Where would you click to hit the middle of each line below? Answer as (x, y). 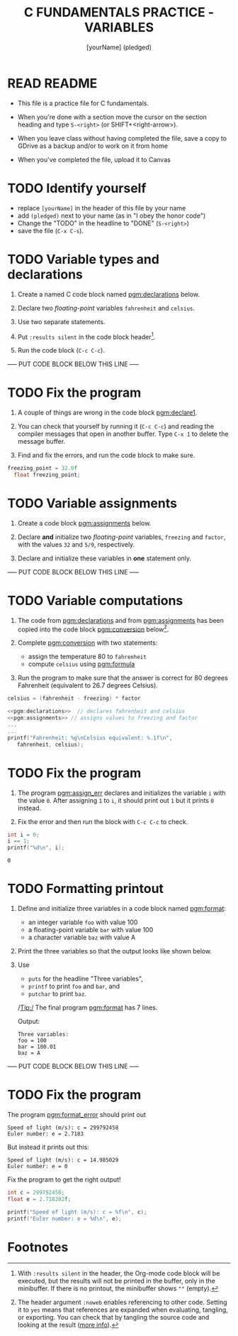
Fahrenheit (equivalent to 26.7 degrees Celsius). (87, 685)
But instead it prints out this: (49, 1147)
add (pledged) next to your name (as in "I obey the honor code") (112, 215)
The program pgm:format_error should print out (77, 1115)
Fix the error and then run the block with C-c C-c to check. (103, 821)
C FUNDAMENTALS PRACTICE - (119, 12)
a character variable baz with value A (82, 937)
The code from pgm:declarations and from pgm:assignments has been (121, 620)
